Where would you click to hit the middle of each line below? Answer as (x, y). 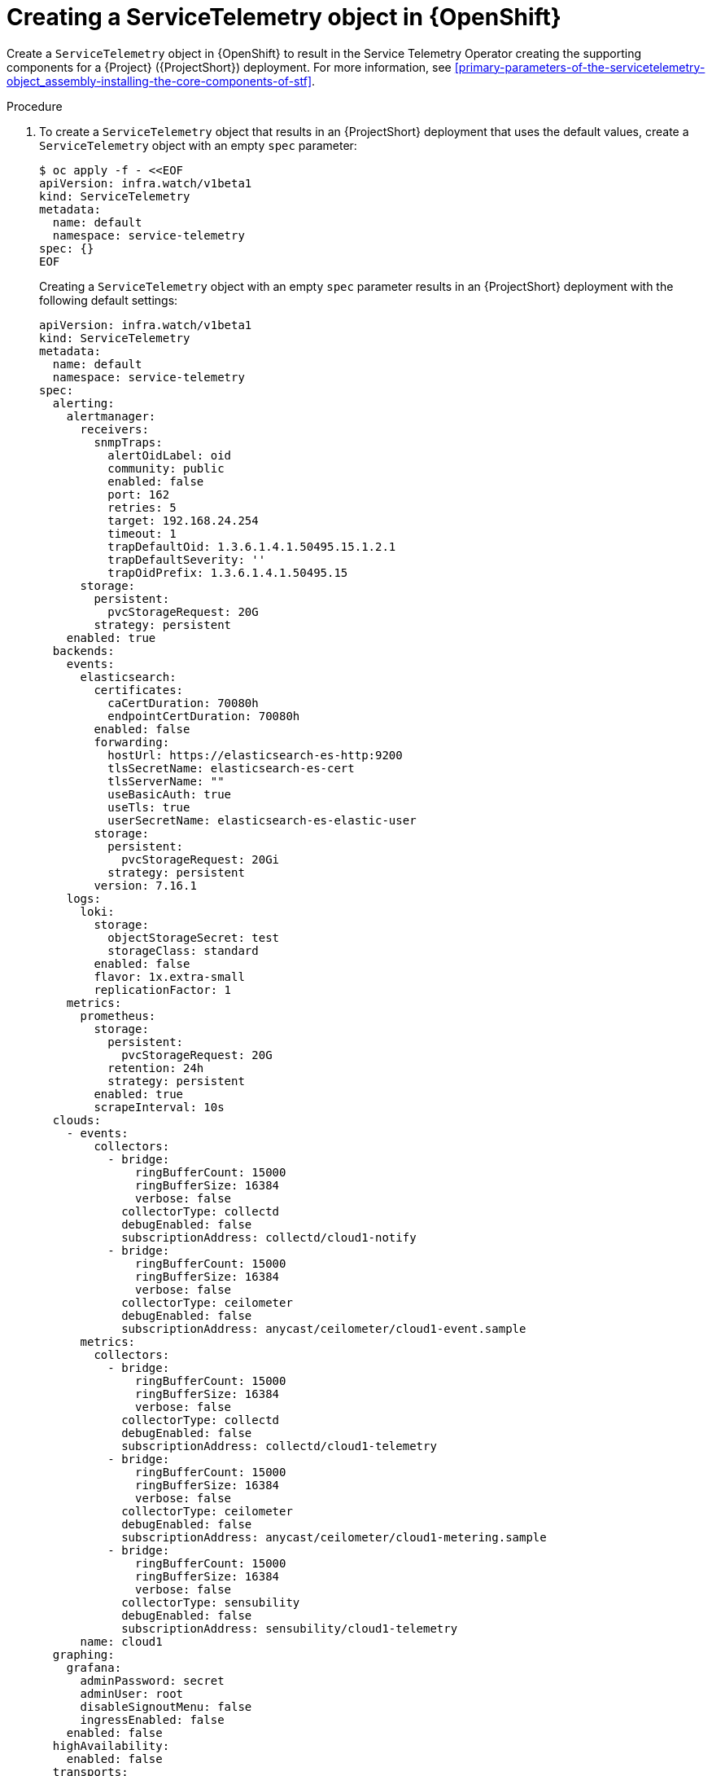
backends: (83, 651)
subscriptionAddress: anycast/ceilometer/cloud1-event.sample (324, 1328)
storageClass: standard (183, 950)
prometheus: (118, 1015)
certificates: (139, 690)
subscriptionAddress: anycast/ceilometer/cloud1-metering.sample (334, 1537)
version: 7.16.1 (145, 885)
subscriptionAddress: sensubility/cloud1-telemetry (290, 1628)
